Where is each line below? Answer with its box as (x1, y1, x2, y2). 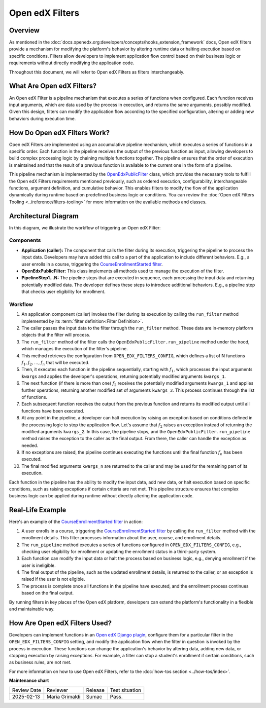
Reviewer (46, 686, 68, 693)
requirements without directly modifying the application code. (9, 60, 134, 66)
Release (86, 686, 105, 693)
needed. (21, 442, 38, 448)
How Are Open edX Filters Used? (9, 619, 112, 627)
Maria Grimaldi (46, 693, 81, 700)
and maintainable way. (9, 606, 55, 612)
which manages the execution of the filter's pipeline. (21, 346, 128, 352)
